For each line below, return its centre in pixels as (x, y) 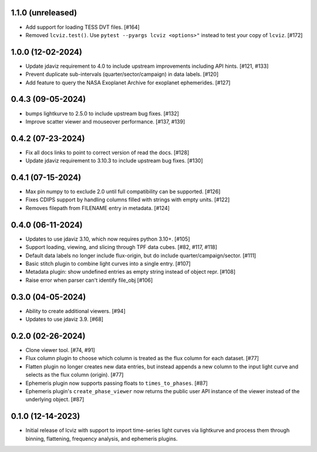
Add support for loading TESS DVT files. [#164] (83, 27)
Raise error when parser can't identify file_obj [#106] (89, 280)
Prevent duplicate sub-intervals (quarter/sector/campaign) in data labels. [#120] (122, 74)
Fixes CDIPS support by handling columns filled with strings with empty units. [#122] (128, 200)
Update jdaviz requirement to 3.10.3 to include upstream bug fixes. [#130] (114, 161)
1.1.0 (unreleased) (44, 13)
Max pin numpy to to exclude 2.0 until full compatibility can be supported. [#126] (123, 192)
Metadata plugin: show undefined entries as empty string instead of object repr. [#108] (131, 272)
